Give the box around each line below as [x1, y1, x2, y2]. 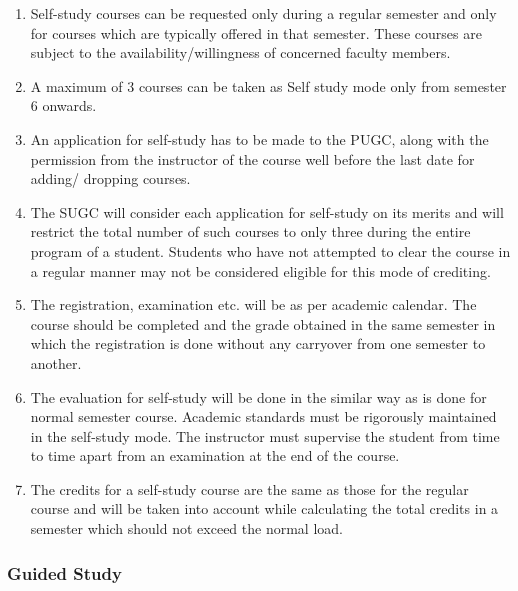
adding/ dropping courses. [30, 168, 191, 189]
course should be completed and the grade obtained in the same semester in [30, 313, 496, 334]
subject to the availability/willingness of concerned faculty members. [30, 42, 451, 63]
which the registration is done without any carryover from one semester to [30, 333, 486, 354]
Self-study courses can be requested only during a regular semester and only [30, 3, 497, 23]
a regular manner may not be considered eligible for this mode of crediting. [30, 260, 491, 281]
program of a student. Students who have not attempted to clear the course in [30, 240, 511, 261]
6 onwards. [30, 95, 97, 116]
